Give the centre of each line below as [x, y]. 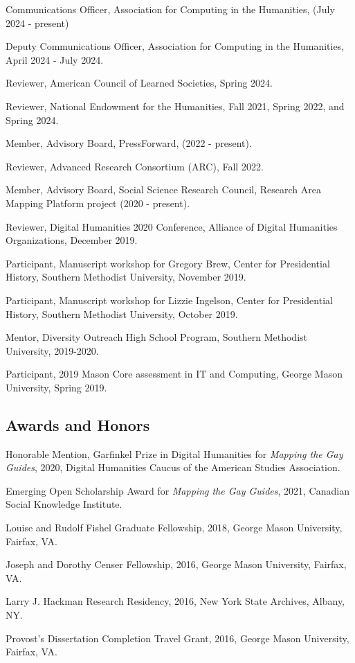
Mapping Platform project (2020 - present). [98, 203]
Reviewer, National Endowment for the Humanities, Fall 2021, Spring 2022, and [175, 106]
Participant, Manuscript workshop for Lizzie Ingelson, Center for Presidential [169, 300]
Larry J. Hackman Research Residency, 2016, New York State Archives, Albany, [175, 601]
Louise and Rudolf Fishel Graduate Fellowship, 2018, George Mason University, [174, 528]
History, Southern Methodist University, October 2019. [122, 313]
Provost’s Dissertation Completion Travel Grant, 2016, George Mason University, [177, 638]
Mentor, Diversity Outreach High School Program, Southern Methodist [157, 337]
